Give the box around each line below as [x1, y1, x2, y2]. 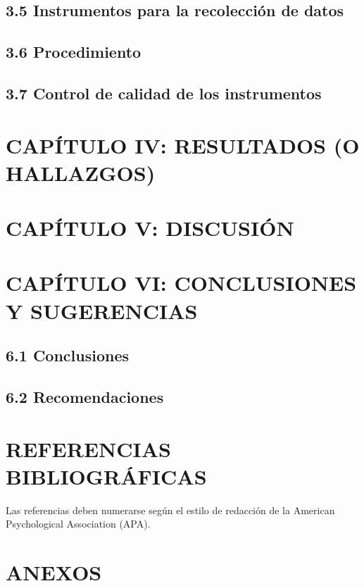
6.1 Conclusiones [6, 344, 130, 366]
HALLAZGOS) [6, 158, 156, 187]
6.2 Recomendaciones [6, 386, 164, 408]
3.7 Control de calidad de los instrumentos [6, 82, 322, 104]
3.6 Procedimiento [6, 41, 142, 63]
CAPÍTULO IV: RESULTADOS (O [6, 130, 360, 159]
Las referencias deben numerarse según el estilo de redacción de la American [6, 502, 335, 517]
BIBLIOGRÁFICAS [6, 461, 207, 490]
